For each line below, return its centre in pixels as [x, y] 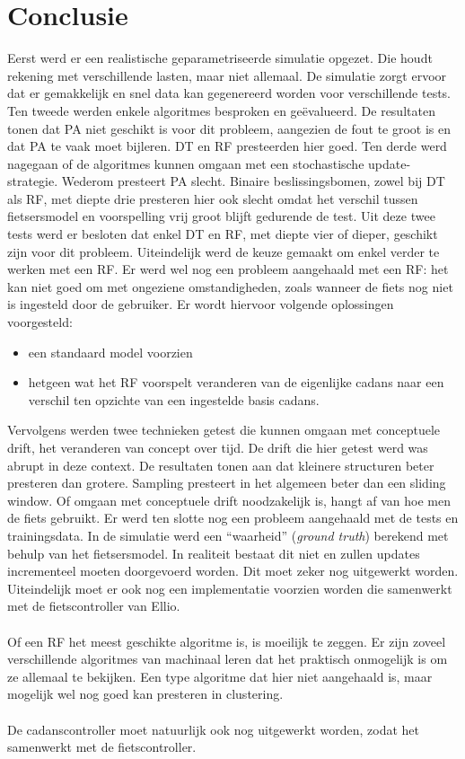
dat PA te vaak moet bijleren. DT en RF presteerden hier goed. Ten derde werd [227, 146]
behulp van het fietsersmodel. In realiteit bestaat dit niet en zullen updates [214, 553]
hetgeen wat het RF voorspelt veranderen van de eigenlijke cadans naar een [236, 382]
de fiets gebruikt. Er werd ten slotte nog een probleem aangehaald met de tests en [233, 518]
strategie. [33, 181]
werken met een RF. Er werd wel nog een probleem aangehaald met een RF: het [228, 269]
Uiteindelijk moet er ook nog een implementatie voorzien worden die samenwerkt [230, 588]
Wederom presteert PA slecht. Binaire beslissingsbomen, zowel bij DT [253, 181]
